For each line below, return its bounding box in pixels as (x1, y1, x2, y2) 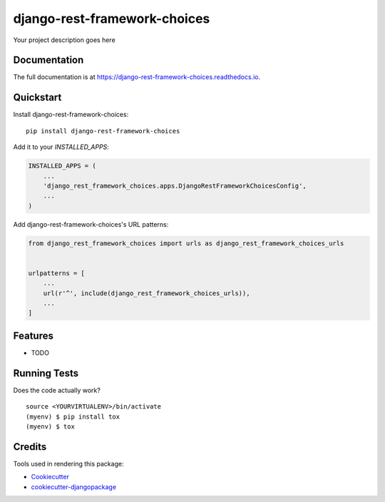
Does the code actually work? (13, 386, 101, 394)
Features (13, 329, 53, 342)
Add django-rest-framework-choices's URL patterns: (13, 220, 169, 228)
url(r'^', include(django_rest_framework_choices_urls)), (43, 289, 250, 297)
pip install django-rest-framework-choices (26, 127, 180, 135)
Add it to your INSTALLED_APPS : (13, 143, 110, 151)
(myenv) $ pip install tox (26, 412, 120, 421)
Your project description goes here (13, 36, 115, 44)
